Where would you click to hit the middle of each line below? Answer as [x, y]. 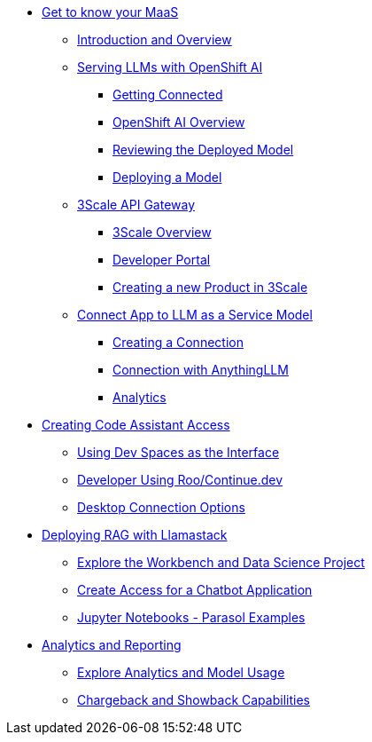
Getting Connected [168, 95]
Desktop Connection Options [161, 507]
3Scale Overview [162, 232]
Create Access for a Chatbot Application [195, 590]
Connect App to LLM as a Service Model [195, 315]
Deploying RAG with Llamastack [135, 535]
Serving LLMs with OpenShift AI [170, 67]
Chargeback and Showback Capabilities [194, 700]
